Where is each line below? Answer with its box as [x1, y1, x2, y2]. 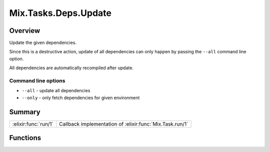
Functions [9, 134, 41, 142]
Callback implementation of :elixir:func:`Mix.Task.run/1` [59, 120, 188, 127]
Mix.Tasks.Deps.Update [9, 7, 112, 18]
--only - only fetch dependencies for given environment [21, 95, 140, 101]
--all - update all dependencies [21, 88, 90, 94]
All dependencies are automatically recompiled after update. [9, 65, 133, 71]
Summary [9, 108, 40, 116]
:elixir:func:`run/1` [12, 120, 53, 127]
